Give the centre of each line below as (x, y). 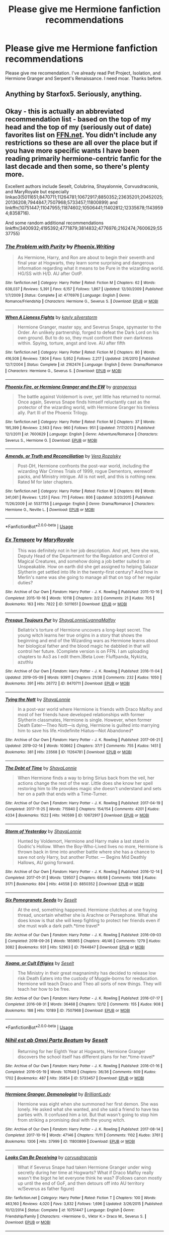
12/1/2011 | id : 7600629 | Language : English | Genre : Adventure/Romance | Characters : (82, 434)
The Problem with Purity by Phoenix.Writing (60, 247)
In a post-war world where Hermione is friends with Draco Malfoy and (90, 709)
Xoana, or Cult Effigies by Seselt (40, 963)
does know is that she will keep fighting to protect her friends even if (89, 920)
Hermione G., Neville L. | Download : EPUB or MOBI (50, 510)
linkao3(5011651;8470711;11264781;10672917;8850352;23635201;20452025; (84, 197)
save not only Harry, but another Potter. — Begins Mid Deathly (82, 857)
